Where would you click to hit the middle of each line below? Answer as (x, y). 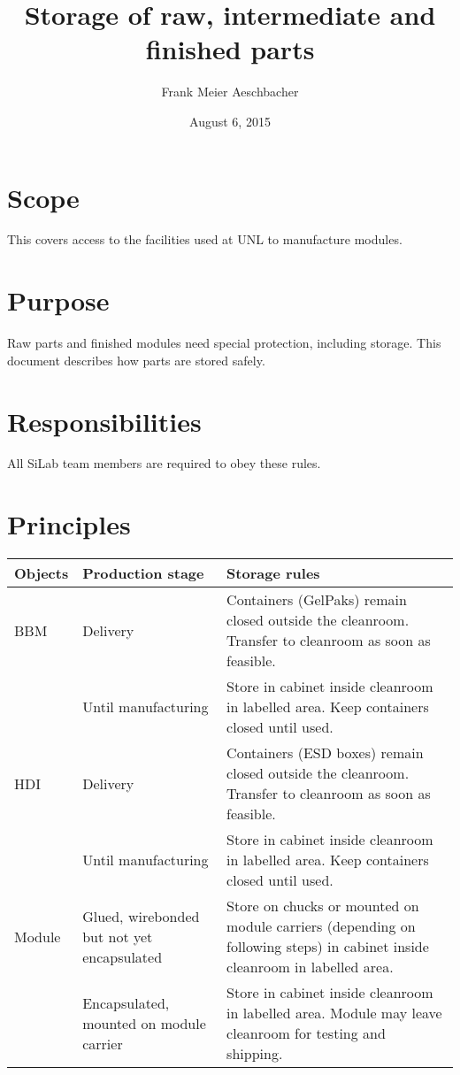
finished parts (230, 49)
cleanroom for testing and (306, 1033)
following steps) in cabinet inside (328, 947)
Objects (42, 573)
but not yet (118, 936)
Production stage (143, 573)
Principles (69, 524)
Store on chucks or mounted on (323, 906)
